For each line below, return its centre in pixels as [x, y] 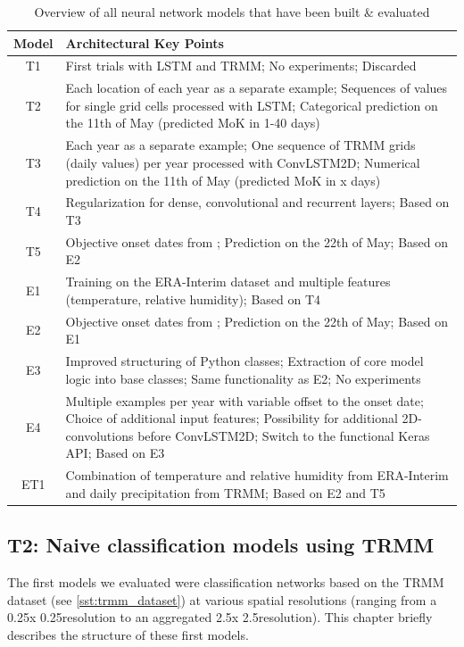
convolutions [99, 435]
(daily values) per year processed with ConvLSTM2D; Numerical [243, 162]
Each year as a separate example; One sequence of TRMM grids [240, 145]
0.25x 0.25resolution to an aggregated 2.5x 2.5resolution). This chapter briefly [220, 617]
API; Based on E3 [115, 453]
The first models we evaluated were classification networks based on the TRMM [226, 582]
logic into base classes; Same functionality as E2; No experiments [243, 378]
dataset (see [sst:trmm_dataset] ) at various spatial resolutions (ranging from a [222, 599]
